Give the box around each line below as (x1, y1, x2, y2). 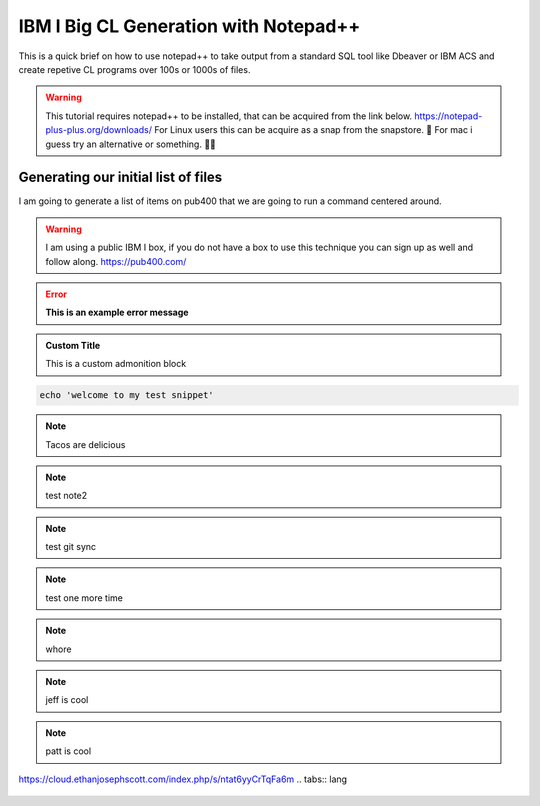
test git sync (45, 541, 97, 553)
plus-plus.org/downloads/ (45, 124, 153, 136)
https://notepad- (414, 110, 483, 122)
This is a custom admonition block (45, 358, 187, 370)
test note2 (45, 490, 88, 502)
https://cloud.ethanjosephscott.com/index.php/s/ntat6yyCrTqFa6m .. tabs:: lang (18, 773, 348, 785)
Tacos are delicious (45, 438, 126, 450)
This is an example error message (45, 306, 189, 319)
